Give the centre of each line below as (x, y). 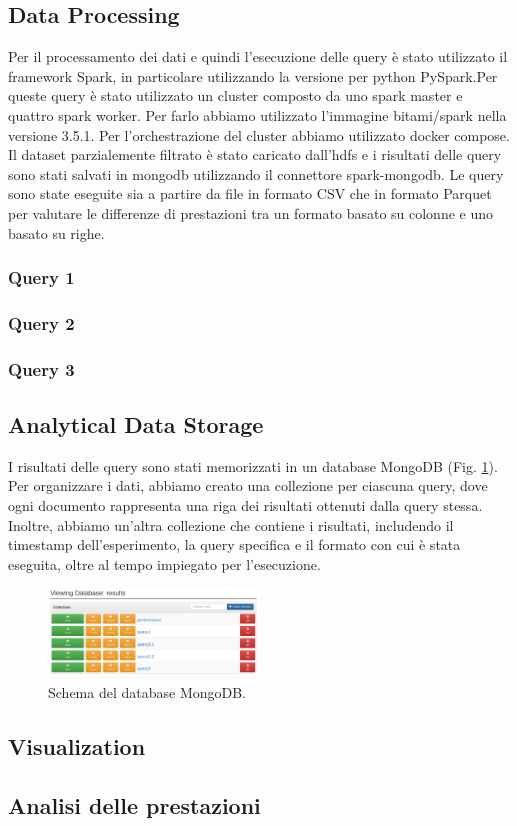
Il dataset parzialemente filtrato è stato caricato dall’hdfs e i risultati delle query (255, 154)
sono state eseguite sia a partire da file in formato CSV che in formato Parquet (250, 193)
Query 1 (41, 277)
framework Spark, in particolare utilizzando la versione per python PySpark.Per (253, 75)
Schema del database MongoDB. (147, 692)
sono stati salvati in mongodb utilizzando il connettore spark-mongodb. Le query (256, 173)
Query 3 (41, 368)
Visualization (77, 746)
